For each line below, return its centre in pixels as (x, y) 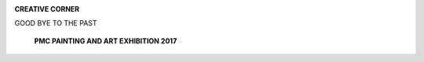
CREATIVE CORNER (47, 9)
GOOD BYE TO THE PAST (56, 23)
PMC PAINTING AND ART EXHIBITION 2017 (106, 41)
